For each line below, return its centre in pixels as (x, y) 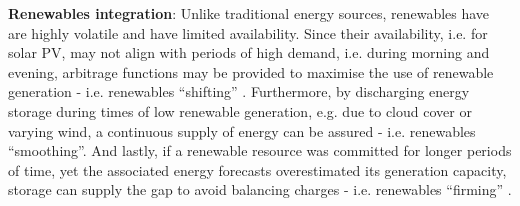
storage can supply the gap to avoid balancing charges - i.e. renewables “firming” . (260, 189)
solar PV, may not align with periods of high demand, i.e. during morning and (249, 52)
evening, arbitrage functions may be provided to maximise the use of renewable (251, 71)
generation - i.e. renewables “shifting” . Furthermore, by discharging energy (239, 91)
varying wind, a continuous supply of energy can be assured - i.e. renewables (242, 130)
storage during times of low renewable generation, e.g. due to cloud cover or (240, 110)
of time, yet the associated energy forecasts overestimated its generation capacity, (257, 169)
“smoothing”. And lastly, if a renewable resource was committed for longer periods (260, 150)
